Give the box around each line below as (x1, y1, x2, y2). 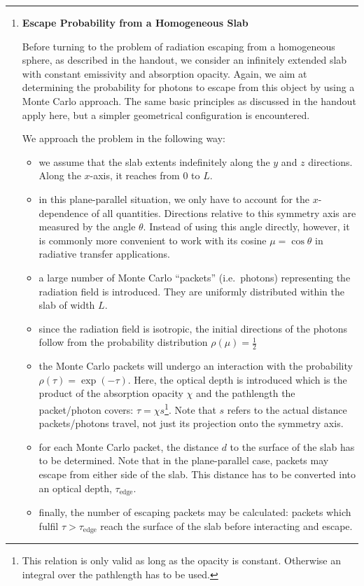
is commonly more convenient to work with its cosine (38, 232, 267, 247)
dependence (38, 205, 88, 220)
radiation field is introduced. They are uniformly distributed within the (38, 284, 344, 298)
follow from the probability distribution (38, 335, 208, 349)
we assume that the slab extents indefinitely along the (38, 154, 270, 169)
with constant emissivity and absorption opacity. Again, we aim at (22, 66, 307, 81)
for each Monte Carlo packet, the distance (38, 439, 219, 454)
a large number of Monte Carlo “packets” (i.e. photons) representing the (38, 270, 351, 284)
